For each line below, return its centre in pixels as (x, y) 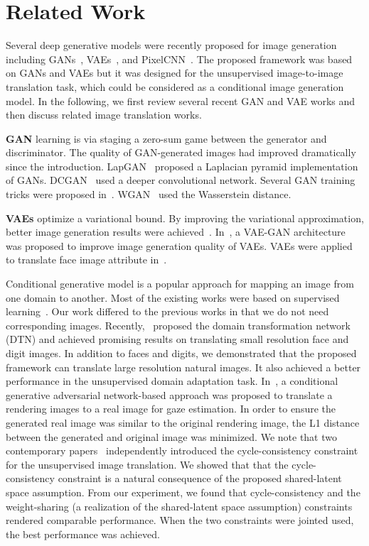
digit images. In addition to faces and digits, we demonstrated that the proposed (181, 353)
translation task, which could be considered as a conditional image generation (175, 86)
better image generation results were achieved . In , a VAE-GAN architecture (176, 232)
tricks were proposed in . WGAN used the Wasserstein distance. (149, 194)
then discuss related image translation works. (104, 115)
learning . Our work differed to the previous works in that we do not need (167, 311)
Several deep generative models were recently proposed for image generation (171, 45)
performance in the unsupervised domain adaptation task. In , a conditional (172, 381)
